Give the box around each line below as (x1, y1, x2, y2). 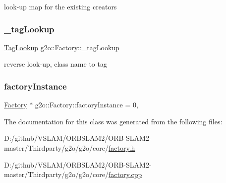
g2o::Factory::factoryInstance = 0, (35, 99, 138, 110)
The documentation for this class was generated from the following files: (4, 116, 223, 126)
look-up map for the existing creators (4, 1, 117, 11)
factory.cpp (109, 169, 142, 180)
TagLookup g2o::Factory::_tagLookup (4, 42, 119, 52)
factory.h (109, 143, 135, 153)
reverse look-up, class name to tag (4, 59, 107, 69)
